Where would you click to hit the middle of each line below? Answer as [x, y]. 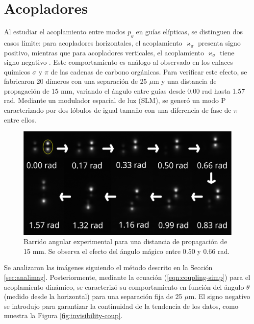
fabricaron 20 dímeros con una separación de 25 [76, 81]
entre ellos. [20, 119]
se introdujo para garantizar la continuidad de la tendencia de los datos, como [121, 306]
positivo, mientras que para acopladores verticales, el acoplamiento [104, 52]
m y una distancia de [185, 81]
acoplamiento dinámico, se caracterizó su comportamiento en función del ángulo [124, 287]
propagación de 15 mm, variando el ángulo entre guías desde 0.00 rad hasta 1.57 [125, 90]
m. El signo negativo [219, 296]
